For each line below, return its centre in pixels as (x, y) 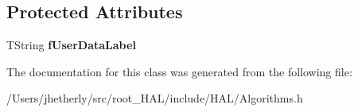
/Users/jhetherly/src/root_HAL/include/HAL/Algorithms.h (155, 98)
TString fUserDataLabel (71, 45)
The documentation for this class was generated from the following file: (179, 71)
